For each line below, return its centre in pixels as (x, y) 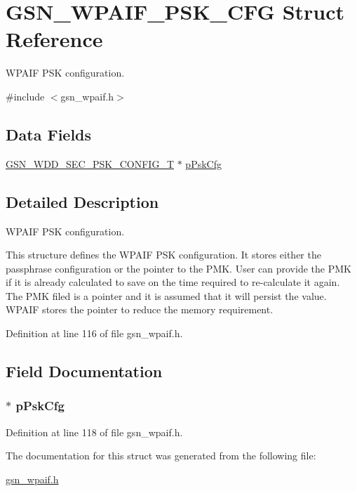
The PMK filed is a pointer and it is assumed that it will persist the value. (166, 295)
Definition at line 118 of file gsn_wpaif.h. (94, 432)
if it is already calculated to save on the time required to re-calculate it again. (173, 282)
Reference (54, 39)
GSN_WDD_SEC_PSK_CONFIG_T (90, 163)
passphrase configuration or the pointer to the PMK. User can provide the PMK (178, 268)
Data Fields (49, 134)
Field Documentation (84, 371)
